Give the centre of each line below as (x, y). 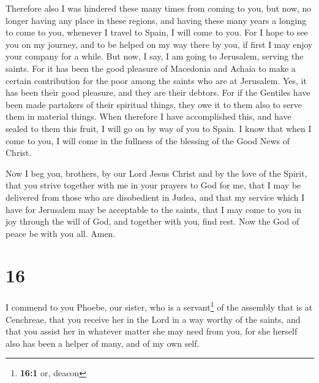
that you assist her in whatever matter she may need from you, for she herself (152, 331)
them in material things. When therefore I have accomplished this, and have (148, 116)
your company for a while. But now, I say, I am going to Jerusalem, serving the (155, 56)
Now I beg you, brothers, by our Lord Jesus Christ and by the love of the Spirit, (156, 173)
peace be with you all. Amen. (61, 233)
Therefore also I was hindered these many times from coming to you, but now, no (159, 8)
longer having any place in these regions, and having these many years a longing (156, 20)
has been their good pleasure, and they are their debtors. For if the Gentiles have (158, 92)
